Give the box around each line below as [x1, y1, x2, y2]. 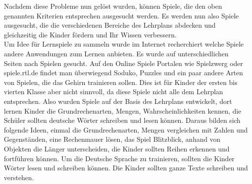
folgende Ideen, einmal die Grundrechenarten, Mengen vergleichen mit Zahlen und [4, 124, 248, 134]
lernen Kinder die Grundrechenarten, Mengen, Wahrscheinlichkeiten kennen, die [4, 105, 241, 116]
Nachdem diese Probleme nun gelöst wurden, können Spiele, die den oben [4, 1, 222, 11]
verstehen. [4, 172, 34, 182]
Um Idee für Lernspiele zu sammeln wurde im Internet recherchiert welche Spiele [4, 39, 244, 49]
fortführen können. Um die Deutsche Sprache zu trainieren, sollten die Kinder [4, 153, 235, 163]
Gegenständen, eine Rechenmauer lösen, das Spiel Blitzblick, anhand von [4, 134, 220, 144]
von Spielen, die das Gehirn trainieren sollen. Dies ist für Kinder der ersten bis [4, 77, 237, 87]
